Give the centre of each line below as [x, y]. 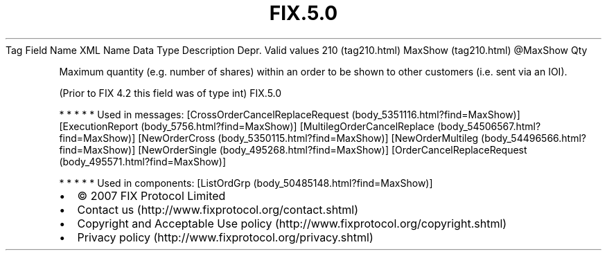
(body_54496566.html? [534, 138]
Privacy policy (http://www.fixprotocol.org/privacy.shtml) [225, 237]
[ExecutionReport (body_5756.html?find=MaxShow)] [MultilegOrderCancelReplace [247, 126]
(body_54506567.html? [489, 126]
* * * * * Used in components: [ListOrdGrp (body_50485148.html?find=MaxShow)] [246, 183]
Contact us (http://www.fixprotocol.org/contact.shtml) [218, 209]
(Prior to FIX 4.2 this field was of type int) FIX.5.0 [170, 93]
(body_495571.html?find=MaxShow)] [143, 161]
